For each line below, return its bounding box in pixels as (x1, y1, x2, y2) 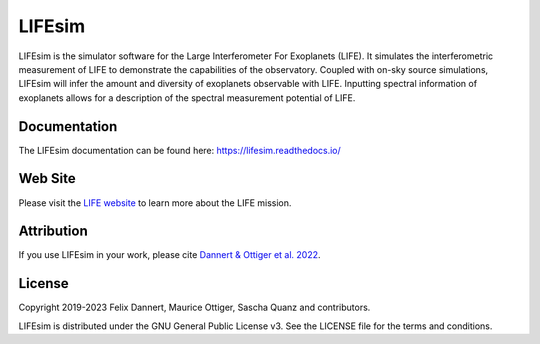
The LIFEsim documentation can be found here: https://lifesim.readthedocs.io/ (18, 144, 342, 156)
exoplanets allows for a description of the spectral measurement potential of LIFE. (18, 91, 356, 104)
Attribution (18, 223, 89, 240)
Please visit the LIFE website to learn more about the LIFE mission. (18, 196, 292, 209)
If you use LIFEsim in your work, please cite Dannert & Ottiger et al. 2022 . (18, 249, 321, 261)
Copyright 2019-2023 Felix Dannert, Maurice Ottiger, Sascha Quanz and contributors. (18, 301, 371, 314)
